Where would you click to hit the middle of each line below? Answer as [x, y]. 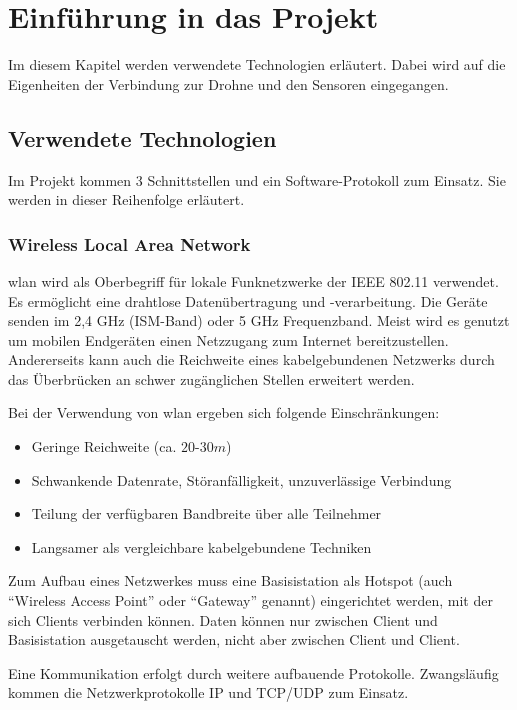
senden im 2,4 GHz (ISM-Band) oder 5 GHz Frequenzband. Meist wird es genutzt [259, 320]
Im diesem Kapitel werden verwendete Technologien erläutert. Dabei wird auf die [257, 64]
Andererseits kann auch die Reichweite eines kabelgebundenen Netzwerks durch [251, 359]
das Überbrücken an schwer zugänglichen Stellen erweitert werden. [211, 378]
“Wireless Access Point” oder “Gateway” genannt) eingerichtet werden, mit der [250, 600]
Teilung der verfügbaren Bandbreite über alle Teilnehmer [206, 513]
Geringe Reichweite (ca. [104, 446]
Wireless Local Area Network [129, 243]
